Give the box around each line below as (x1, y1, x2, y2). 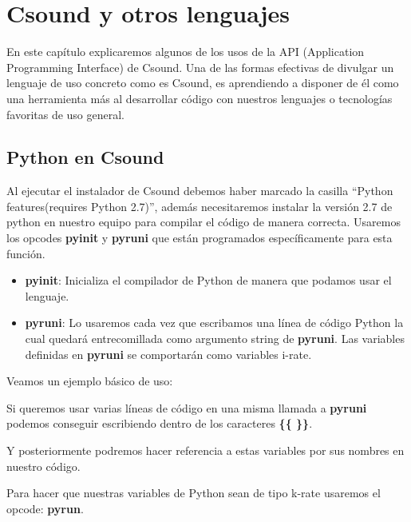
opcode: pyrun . (6, 500, 84, 516)
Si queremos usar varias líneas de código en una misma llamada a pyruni (6, 399, 367, 416)
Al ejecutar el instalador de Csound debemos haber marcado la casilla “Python (6, 182, 393, 199)
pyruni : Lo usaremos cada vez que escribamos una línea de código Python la (25, 314, 404, 331)
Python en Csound (6, 145, 164, 169)
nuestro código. (6, 457, 81, 474)
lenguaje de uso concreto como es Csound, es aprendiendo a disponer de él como (6, 74, 399, 91)
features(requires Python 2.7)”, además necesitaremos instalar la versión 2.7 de (6, 197, 393, 214)
